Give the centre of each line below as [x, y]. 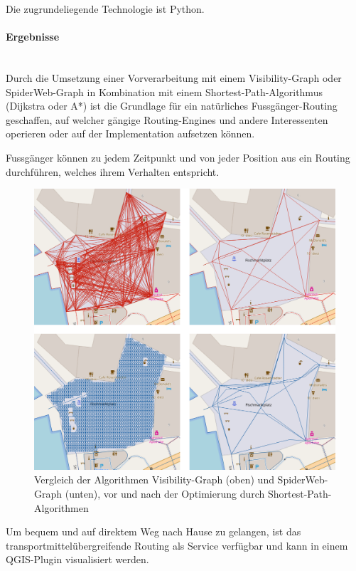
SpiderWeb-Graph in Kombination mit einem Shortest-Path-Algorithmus [164, 91]
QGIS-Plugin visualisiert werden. [77, 559]
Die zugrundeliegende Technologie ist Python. [105, 9]
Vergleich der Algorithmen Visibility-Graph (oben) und [154, 480]
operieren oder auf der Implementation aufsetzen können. [130, 133]
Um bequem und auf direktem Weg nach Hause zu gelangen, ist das [153, 531]
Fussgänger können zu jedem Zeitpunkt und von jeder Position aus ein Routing [178, 157]
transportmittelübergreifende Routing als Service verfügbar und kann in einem [177, 545]
